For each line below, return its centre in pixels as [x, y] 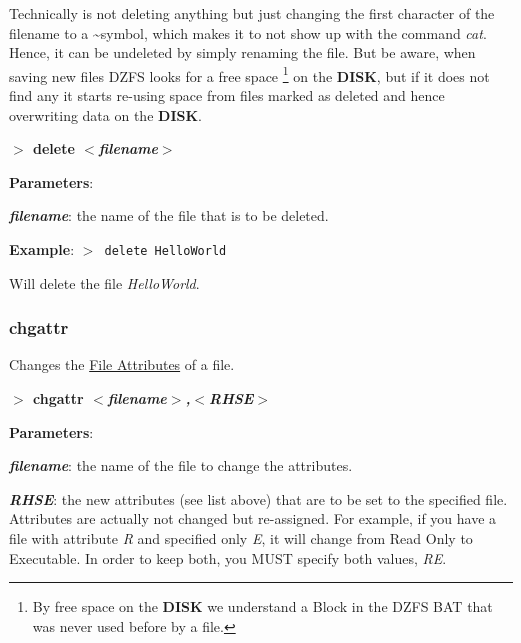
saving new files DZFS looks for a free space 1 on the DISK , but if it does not [249, 74]
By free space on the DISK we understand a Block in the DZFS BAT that [262, 606]
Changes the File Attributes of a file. [122, 364]
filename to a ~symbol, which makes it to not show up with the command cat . [248, 32]
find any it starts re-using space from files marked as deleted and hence [227, 95]
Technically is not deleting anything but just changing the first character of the [252, 13]
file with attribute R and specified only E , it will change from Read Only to [241, 538]
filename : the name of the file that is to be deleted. [169, 215]
